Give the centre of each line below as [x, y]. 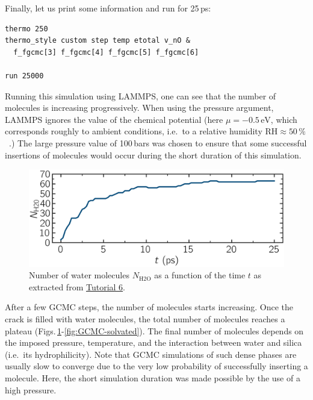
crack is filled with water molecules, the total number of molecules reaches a [145, 318]
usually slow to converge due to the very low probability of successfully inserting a [156, 366]
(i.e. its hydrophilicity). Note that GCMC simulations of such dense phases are [151, 354]
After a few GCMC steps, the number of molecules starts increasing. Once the [149, 307]
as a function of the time [200, 275]
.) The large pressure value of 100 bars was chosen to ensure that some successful [158, 142]
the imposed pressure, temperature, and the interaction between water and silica [153, 342]
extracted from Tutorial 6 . [77, 286]
